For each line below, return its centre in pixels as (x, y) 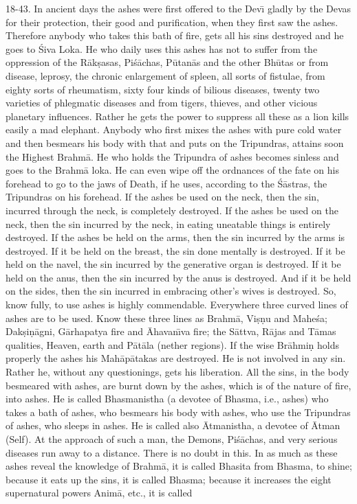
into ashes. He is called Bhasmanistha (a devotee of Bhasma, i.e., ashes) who (167, 399)
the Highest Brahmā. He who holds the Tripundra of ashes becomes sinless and (172, 156)
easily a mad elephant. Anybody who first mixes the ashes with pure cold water (174, 129)
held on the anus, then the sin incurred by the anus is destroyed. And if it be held (178, 277)
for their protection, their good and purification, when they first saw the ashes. (172, 22)
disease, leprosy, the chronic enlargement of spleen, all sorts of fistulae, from (165, 75)
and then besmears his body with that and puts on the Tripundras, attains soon (175, 142)
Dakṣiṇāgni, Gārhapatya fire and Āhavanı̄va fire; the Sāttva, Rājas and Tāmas (171, 331)
